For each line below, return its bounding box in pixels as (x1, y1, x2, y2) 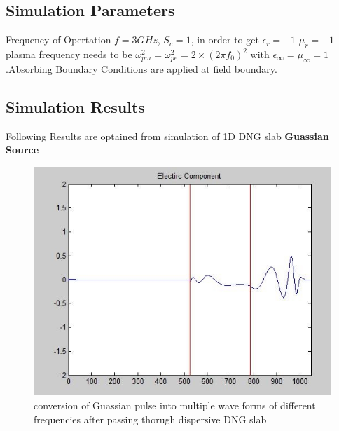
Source (6, 142, 39, 157)
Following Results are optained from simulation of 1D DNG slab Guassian (6, 128, 329, 143)
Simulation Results (6, 95, 145, 117)
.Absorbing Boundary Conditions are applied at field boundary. (6, 61, 277, 76)
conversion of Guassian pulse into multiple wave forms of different (34, 397, 316, 412)
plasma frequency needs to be (6, 47, 132, 61)
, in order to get (191, 32, 259, 47)
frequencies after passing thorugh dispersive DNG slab (34, 411, 267, 426)
